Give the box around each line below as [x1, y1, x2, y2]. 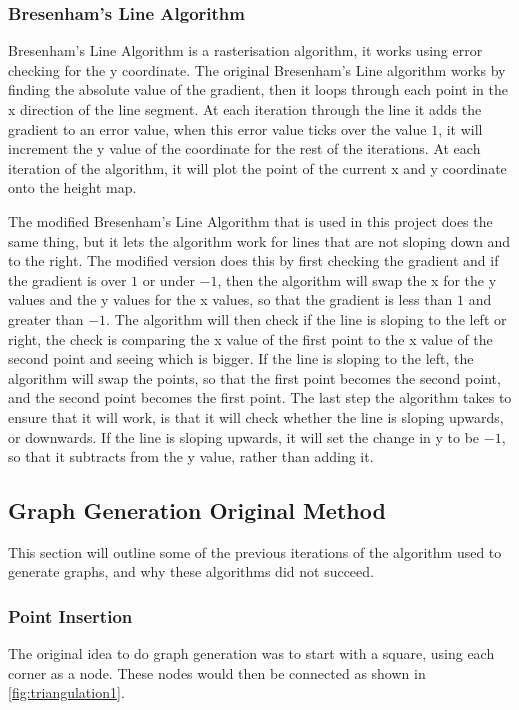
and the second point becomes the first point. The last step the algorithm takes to [8, 387, 512, 408]
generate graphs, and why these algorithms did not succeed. [8, 561, 374, 582]
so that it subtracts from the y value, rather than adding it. [8, 446, 374, 467]
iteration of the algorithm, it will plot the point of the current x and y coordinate [8, 157, 507, 178]
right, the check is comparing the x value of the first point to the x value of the [8, 328, 493, 349]
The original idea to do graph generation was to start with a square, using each [8, 643, 495, 664]
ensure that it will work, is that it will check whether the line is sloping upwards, [8, 406, 504, 427]
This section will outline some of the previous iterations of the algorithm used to [8, 541, 502, 562]
